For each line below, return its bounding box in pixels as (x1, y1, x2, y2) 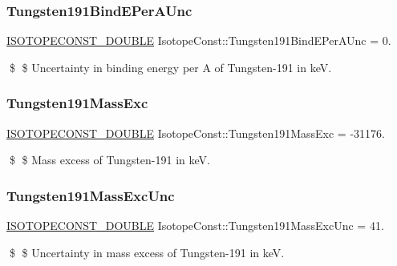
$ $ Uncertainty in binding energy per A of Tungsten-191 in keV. (9, 58, 332, 75)
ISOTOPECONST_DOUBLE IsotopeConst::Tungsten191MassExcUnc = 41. (6, 217, 384, 234)
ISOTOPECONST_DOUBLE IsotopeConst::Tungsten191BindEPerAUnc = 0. (6, 32, 391, 49)
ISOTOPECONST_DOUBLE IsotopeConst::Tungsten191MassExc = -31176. (6, 124, 385, 141)
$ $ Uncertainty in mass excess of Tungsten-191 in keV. (9, 244, 285, 260)
